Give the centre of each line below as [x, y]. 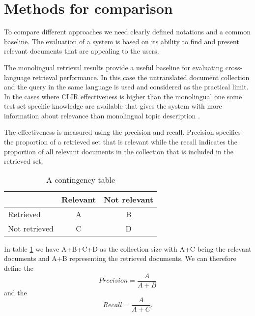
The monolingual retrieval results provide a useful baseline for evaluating [114, 67]
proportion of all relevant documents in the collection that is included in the [119, 151]
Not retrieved [31, 228]
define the [19, 268]
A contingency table [81, 179]
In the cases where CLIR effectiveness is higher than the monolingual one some [123, 96]
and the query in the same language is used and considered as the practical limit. [126, 87]
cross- [234, 67]
